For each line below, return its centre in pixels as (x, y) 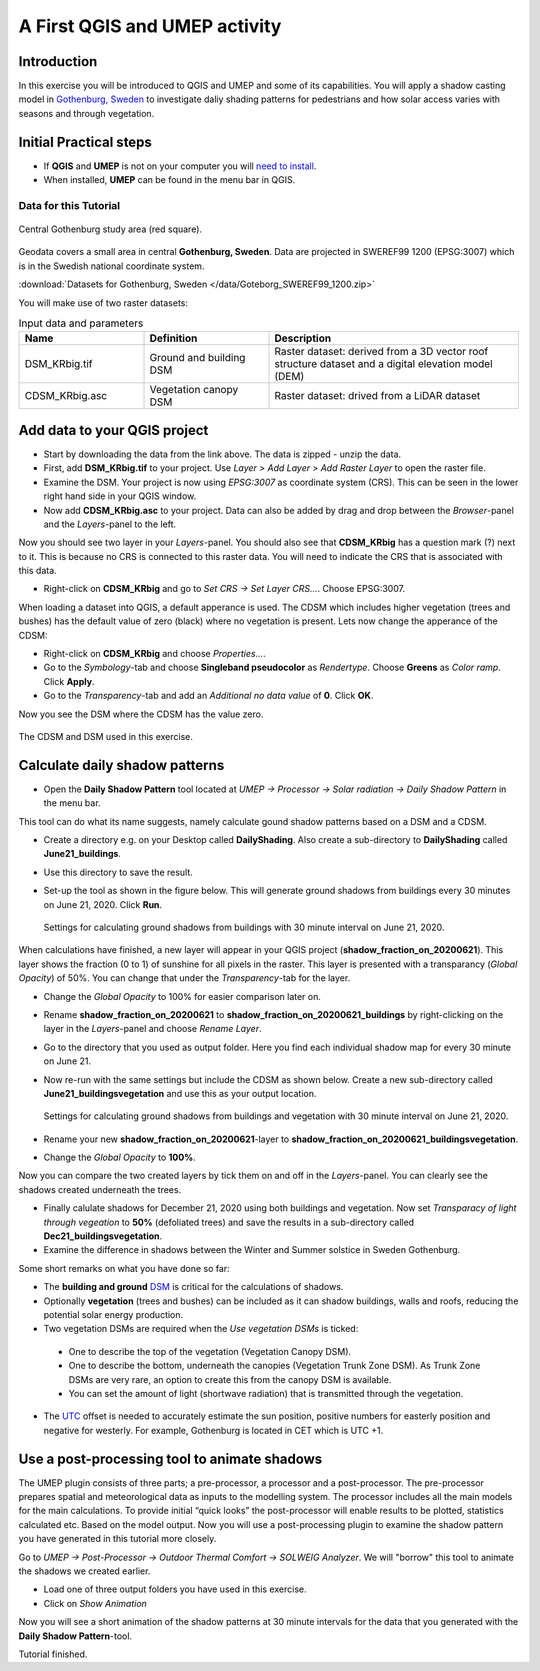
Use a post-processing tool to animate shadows (170, 1458)
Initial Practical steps (85, 141)
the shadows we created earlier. (84, 1571)
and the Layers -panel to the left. (110, 524)
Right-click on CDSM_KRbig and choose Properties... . (155, 654)
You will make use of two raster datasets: (103, 302)
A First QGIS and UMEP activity (150, 26)
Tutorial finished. (53, 1654)
